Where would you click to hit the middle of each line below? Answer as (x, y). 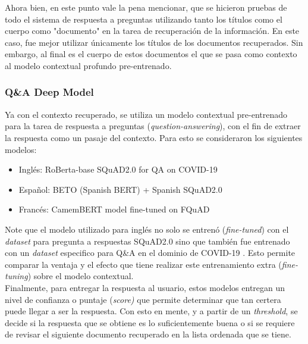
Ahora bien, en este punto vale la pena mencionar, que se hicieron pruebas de (146, 7)
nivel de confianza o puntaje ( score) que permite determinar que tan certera (143, 299)
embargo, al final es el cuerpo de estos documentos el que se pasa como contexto (151, 54)
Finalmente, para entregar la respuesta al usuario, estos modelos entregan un (145, 287)
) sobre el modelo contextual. (81, 276)
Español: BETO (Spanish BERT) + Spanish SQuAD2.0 (120, 189)
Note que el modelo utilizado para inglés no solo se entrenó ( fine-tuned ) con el (147, 229)
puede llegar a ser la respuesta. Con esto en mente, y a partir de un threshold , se (151, 311)
